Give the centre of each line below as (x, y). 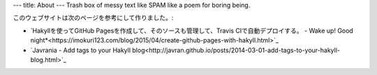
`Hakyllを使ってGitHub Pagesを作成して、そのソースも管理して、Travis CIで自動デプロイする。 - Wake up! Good (192, 31)
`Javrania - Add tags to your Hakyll (81, 50)
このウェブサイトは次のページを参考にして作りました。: (93, 18)
